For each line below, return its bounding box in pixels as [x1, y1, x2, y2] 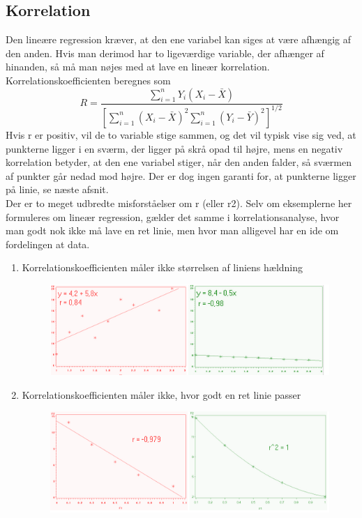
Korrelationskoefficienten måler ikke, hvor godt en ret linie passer [22, 387, 301, 402]
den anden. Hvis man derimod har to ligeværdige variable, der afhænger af [6, 45, 324, 60]
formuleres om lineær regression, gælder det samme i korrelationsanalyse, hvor [6, 209, 340, 224]
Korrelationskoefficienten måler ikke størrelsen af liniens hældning [22, 260, 303, 275]
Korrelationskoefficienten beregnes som [6, 73, 171, 87]
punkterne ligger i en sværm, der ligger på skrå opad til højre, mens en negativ [6, 141, 343, 155]
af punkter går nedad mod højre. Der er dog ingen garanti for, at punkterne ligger [6, 168, 356, 183]
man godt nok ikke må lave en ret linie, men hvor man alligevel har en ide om [6, 223, 339, 238]
